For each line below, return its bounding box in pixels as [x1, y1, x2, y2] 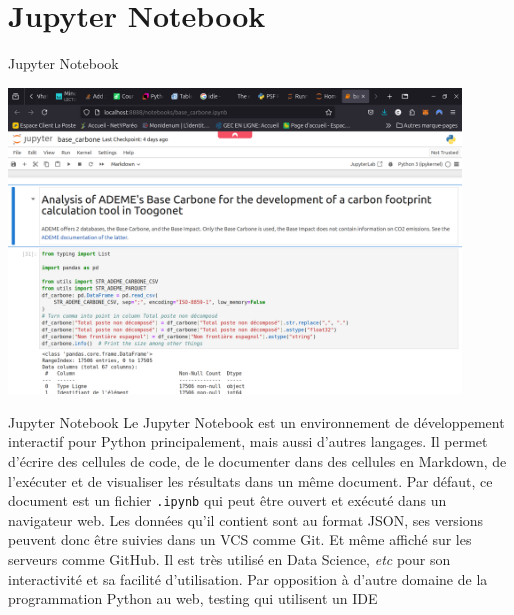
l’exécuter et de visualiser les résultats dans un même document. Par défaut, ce [8, 470, 493, 491]
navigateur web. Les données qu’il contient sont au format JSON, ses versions [8, 509, 484, 530]
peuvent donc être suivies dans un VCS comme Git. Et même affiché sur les [8, 529, 472, 550]
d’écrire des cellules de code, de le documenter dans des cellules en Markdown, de [8, 450, 507, 471]
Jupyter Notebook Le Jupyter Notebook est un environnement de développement [8, 411, 505, 432]
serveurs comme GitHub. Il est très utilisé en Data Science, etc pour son [8, 549, 451, 570]
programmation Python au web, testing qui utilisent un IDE [8, 588, 378, 609]
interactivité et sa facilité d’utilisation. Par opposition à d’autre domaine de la [8, 568, 488, 589]
